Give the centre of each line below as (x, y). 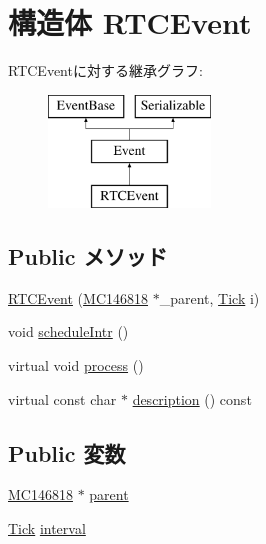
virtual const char (62, 398)
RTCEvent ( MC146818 (78, 297)
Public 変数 (67, 452)
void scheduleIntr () (68, 331)
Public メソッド (88, 256)
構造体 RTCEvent (130, 22)
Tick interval (47, 528)
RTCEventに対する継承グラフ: (105, 70)
